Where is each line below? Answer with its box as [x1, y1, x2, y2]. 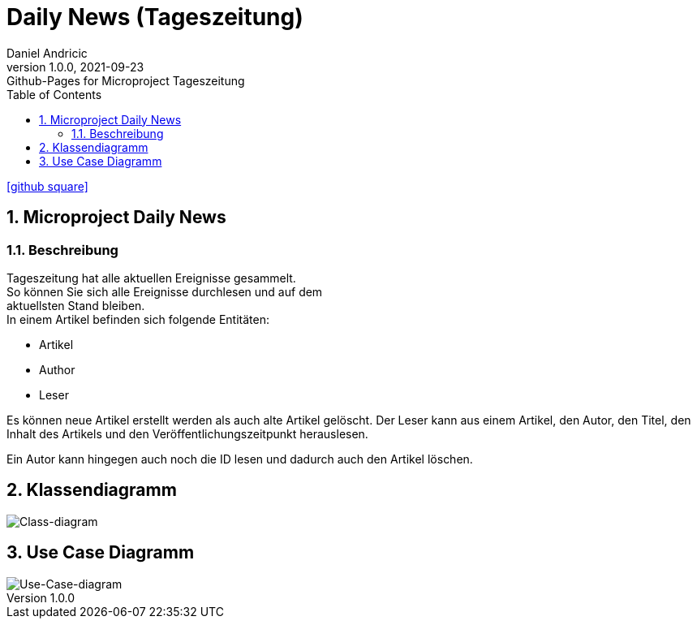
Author [39, 362, 75, 377]
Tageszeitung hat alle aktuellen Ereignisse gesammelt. [6, 270, 296, 285]
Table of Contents [6, 87, 102, 101]
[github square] [6, 179, 88, 193]
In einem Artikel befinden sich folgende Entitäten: [6, 312, 269, 326]
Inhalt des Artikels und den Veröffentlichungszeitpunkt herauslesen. [6, 426, 368, 441]
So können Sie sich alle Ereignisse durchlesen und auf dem [6, 284, 323, 299]
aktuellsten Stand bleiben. [6, 298, 145, 312]
